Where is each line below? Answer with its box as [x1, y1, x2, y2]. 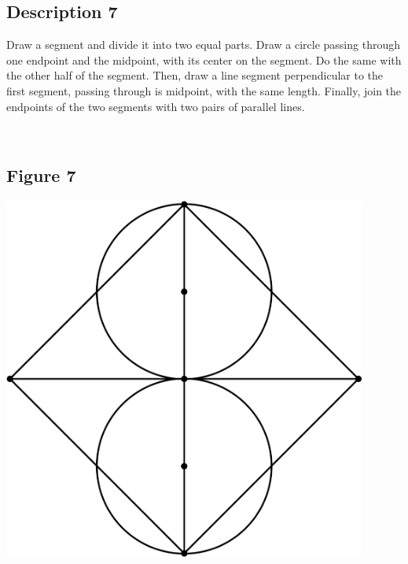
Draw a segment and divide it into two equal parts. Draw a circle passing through [6, 36, 400, 53]
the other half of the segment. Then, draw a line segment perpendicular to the [6, 67, 384, 83]
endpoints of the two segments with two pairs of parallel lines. [6, 98, 305, 114]
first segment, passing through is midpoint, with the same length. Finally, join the [6, 82, 402, 98]
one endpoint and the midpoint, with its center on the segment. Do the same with [6, 51, 402, 68]
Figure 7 [6, 163, 76, 187]
